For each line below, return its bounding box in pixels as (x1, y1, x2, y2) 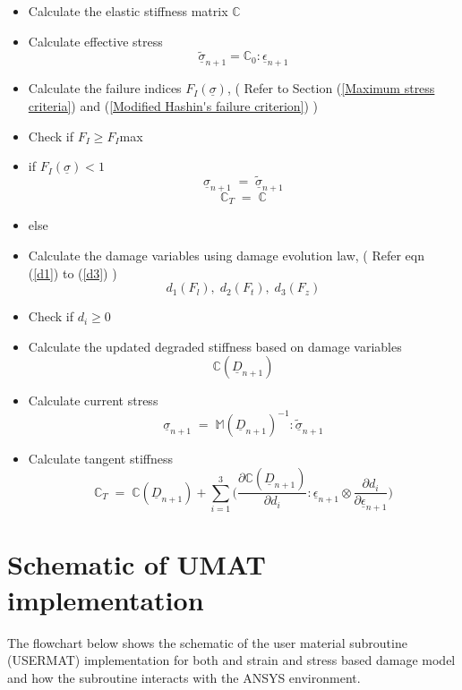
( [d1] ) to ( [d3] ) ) (28, 263, 117, 282)
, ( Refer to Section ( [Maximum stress (227, 79, 435, 98)
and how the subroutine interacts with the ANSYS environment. (7, 668, 361, 686)
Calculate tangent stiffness (28, 448, 174, 467)
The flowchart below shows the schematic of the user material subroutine (7, 633, 407, 652)
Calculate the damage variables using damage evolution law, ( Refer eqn (28, 246, 424, 265)
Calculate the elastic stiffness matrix (28, 2, 228, 20)
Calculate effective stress (28, 31, 163, 50)
